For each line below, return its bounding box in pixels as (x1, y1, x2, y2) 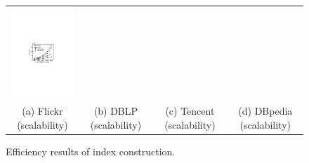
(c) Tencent (165, 104, 215, 118)
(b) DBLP (93, 104, 138, 118)
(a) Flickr (22, 104, 63, 118)
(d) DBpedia (238, 104, 293, 118)
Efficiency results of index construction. (6, 143, 176, 158)
